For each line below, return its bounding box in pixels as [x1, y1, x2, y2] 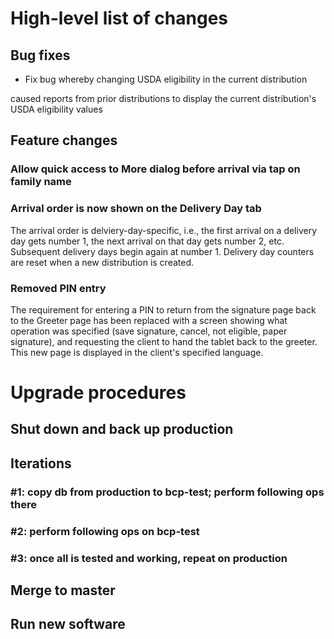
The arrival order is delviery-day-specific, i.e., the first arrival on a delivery [10, 224, 318, 236]
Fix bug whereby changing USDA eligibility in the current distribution [24, 73, 308, 85]
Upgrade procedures [10, 382, 187, 404]
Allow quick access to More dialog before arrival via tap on [10, 162, 301, 176]
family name [10, 175, 72, 189]
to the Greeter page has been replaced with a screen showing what [10, 314, 288, 326]
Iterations [10, 455, 72, 472]
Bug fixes [10, 47, 71, 64]
